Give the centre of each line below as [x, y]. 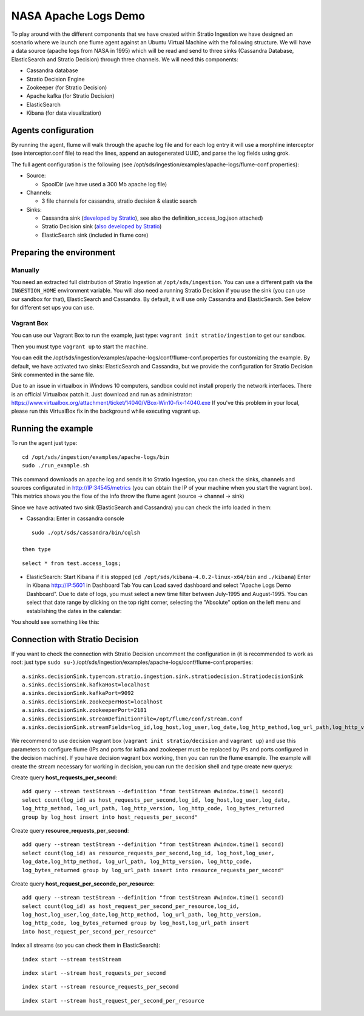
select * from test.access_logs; [72, 563]
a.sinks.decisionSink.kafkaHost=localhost [86, 685]
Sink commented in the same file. [53, 374]
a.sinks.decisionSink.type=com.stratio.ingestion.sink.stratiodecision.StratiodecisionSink [163, 676]
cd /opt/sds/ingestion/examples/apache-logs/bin [96, 457]
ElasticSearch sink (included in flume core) [95, 235]
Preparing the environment [63, 252]
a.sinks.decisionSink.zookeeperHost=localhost [93, 702]
